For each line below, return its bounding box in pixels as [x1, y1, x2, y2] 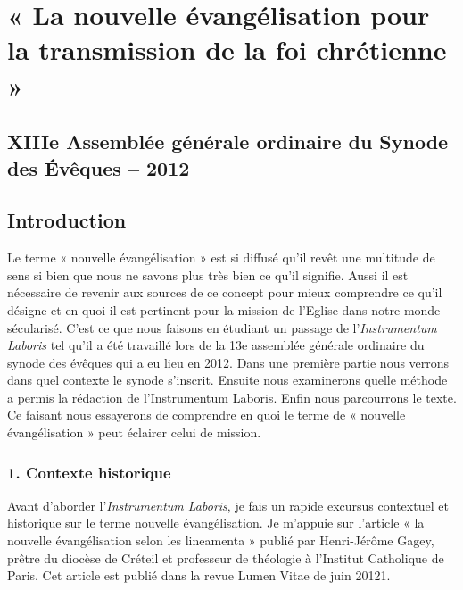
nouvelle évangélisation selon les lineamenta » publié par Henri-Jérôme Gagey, [7, 531, 434, 550]
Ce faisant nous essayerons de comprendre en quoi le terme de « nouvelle [7, 405, 406, 424]
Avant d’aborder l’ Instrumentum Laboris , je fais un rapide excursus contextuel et [7, 495, 449, 514]
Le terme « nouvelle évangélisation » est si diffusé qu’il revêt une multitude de [7, 248, 435, 267]
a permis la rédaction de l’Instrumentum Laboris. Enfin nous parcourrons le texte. [7, 387, 457, 406]
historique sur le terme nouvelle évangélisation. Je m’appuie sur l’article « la [7, 513, 425, 532]
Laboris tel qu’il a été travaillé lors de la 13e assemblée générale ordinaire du [7, 336, 425, 354]
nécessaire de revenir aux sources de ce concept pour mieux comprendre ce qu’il [7, 283, 442, 302]
